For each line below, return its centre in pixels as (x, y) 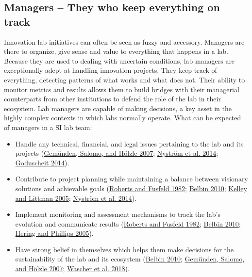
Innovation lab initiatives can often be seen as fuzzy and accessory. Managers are (124, 41)
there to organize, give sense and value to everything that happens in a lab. (116, 51)
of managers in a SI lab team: (48, 127)
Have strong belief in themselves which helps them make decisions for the (125, 249)
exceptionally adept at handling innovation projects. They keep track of (110, 70)
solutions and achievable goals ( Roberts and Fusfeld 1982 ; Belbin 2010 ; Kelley (131, 188)
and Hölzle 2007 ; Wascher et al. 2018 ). (72, 269)
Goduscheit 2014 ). (42, 162)
